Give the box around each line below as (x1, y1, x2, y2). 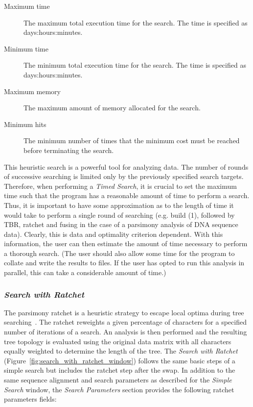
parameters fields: (4, 394, 57, 404)
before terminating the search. (23, 145, 114, 155)
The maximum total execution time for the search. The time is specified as (23, 17, 248, 27)
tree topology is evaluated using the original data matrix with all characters (4, 336, 231, 346)
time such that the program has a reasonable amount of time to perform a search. (4, 190, 250, 201)
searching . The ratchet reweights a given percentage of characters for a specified (4, 317, 247, 327)
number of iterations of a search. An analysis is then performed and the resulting (4, 327, 247, 337)
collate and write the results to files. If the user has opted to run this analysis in (4, 257, 245, 268)
